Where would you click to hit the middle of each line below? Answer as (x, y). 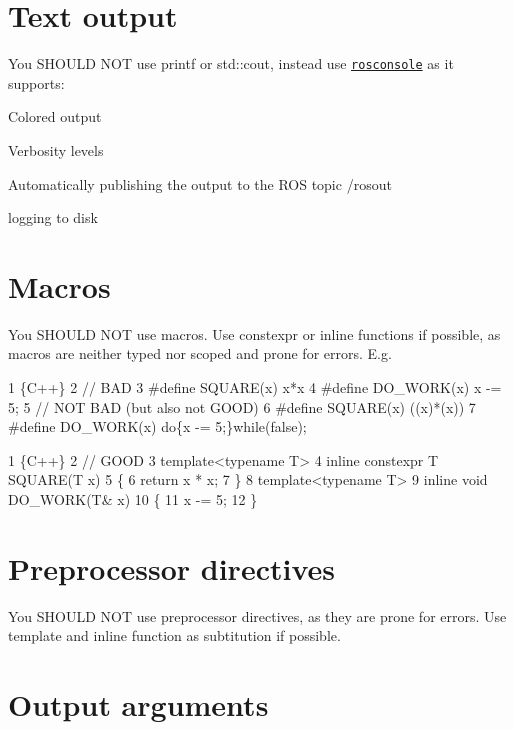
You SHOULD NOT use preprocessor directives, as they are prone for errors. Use (257, 615)
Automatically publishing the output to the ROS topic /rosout (200, 183)
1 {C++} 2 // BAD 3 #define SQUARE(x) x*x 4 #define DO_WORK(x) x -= (255, 387)
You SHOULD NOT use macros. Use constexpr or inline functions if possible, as (254, 333)
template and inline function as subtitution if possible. (174, 635)
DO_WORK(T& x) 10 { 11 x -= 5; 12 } (133, 499)
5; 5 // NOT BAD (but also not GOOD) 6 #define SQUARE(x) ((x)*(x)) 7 (242, 406)
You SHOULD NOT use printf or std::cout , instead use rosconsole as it (231, 63)
